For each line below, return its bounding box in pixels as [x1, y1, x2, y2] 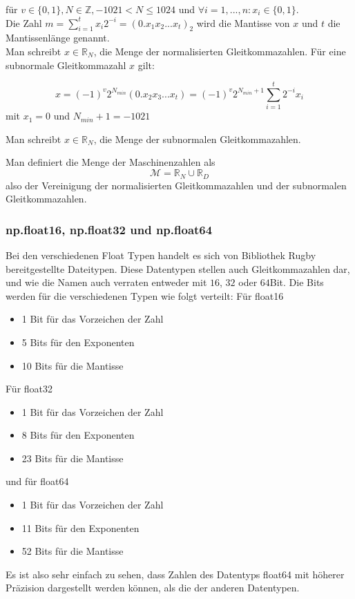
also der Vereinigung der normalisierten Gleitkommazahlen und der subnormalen [6, 178, 347, 192]
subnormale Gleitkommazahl [6, 57, 126, 72]
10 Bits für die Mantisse [21, 358, 124, 372]
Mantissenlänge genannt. [6, 30, 110, 45]
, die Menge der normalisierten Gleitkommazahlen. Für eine [93, 44, 346, 58]
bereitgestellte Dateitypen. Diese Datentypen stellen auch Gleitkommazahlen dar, [6, 261, 350, 276]
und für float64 [6, 474, 69, 488]
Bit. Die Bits [269, 275, 324, 289]
